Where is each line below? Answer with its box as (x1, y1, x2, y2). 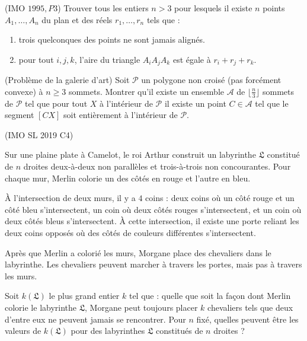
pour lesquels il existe (174, 2, 252, 14)
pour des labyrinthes (71, 324, 145, 337)
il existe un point (164, 97, 226, 109)
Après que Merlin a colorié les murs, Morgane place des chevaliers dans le (5, 246, 271, 259)
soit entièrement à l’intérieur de (63, 109, 178, 121)
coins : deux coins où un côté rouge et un (145, 192, 295, 204)
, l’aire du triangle (74, 53, 140, 65)
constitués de (155, 324, 203, 337)
